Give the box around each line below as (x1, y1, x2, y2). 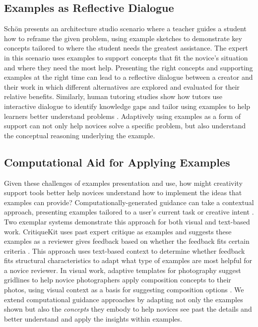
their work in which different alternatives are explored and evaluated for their (4, 81, 240, 92)
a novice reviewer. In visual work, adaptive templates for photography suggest (4, 265, 241, 275)
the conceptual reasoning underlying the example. (4, 130, 155, 140)
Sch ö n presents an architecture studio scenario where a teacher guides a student (4, 23, 247, 34)
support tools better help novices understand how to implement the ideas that (4, 187, 242, 198)
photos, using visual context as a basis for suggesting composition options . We (4, 284, 244, 295)
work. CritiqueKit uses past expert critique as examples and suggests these (4, 226, 232, 236)
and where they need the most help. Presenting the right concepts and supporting (4, 62, 253, 72)
